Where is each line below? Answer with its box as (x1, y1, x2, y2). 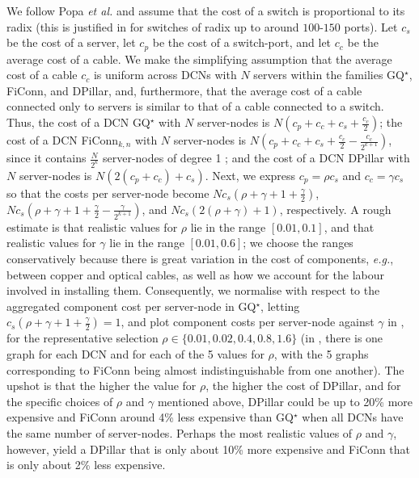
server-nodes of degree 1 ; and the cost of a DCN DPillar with (102, 149, 410, 166)
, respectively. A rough (279, 200, 391, 217)
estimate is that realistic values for (6, 218, 178, 235)
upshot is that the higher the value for (6, 377, 197, 394)
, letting (260, 297, 300, 314)
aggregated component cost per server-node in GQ (6, 297, 256, 314)
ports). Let (344, 18, 398, 35)
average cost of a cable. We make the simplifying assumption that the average (6, 50, 392, 67)
